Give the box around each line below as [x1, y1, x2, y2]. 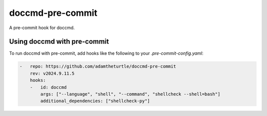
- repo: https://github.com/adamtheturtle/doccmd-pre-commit [19, 64, 177, 69]
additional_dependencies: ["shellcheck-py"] [40, 98, 150, 104]
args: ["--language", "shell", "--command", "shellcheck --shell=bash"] [40, 91, 221, 97]
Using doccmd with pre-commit [9, 38, 109, 46]
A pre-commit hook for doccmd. [9, 25, 75, 31]
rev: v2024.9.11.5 [30, 71, 75, 76]
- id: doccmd [30, 84, 67, 90]
